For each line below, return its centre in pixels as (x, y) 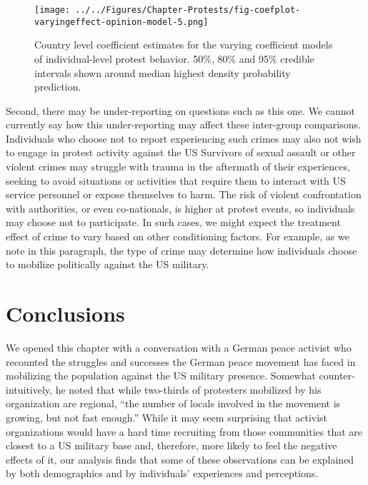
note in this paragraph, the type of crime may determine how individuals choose (181, 250)
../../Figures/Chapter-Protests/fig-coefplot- (188, 10)
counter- (337, 376)
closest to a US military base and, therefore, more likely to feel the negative (171, 445)
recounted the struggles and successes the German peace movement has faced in (181, 361)
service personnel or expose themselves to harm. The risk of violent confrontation (184, 194)
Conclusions (65, 313)
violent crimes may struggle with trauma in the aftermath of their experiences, (178, 167)
